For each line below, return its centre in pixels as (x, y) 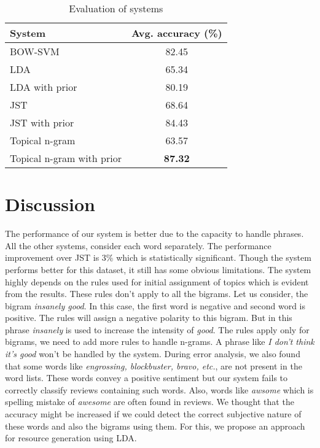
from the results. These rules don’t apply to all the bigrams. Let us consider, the (157, 294)
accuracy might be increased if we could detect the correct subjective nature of (153, 414)
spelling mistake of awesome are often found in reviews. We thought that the (150, 402)
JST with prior (42, 122)
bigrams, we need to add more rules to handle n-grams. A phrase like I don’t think (160, 342)
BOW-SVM (35, 51)
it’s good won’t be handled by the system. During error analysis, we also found (153, 354)
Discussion (50, 204)
